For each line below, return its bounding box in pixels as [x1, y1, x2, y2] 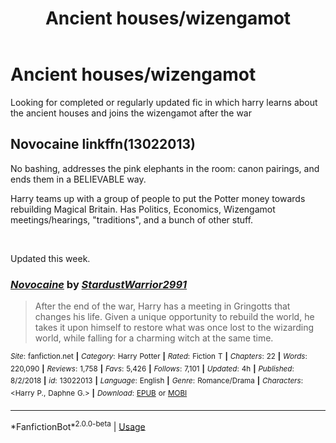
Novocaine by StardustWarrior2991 [10, 277, 188, 291]
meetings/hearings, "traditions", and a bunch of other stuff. [10, 213, 254, 226]
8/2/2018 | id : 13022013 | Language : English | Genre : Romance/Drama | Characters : [10, 376, 303, 386]
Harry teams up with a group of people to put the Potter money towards [10, 192, 306, 204]
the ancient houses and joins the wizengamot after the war [10, 107, 252, 119]
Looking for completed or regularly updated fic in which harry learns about [10, 96, 318, 108]
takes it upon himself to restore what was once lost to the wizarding [34, 322, 315, 334]
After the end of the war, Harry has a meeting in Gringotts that [34, 300, 291, 312]
